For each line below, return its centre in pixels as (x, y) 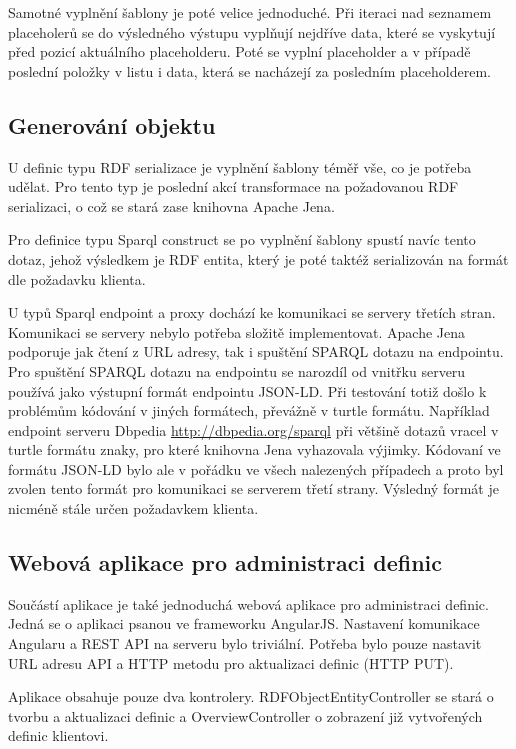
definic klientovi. (58, 735)
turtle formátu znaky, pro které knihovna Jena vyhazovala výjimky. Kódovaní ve (254, 449)
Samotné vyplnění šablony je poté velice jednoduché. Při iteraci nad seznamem (250, 12)
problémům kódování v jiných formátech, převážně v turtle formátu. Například (249, 410)
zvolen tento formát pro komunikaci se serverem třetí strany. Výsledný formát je (253, 488)
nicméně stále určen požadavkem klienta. (133, 508)
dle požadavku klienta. (77, 278)
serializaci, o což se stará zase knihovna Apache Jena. (171, 205)
